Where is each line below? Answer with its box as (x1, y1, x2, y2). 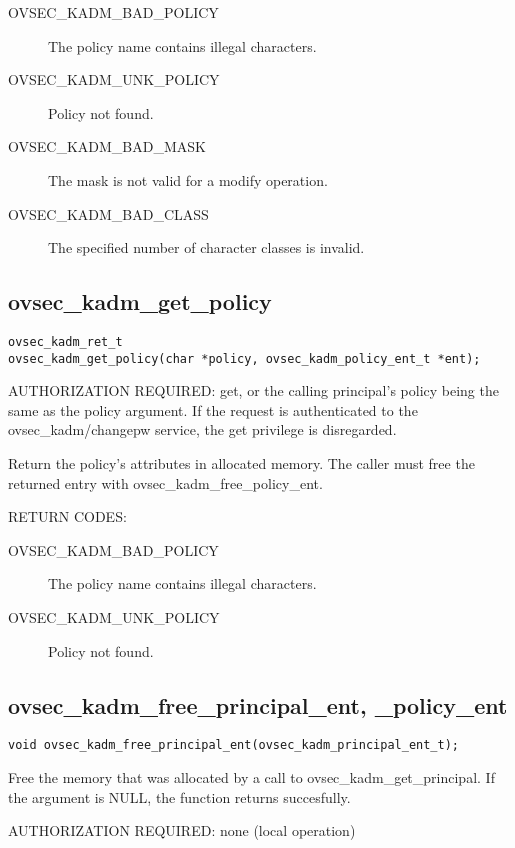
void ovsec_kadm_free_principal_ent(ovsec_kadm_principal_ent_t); (8, 738, 460, 753)
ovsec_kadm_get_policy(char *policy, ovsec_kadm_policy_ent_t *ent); (8, 351, 481, 366)
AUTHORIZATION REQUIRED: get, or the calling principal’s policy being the (8, 380, 499, 401)
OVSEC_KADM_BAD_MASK (8, 136, 206, 157)
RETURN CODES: (8, 506, 127, 527)
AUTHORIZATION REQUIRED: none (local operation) (8, 820, 356, 841)
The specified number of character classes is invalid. (48, 237, 365, 258)
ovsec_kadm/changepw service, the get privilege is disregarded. (8, 419, 397, 440)
